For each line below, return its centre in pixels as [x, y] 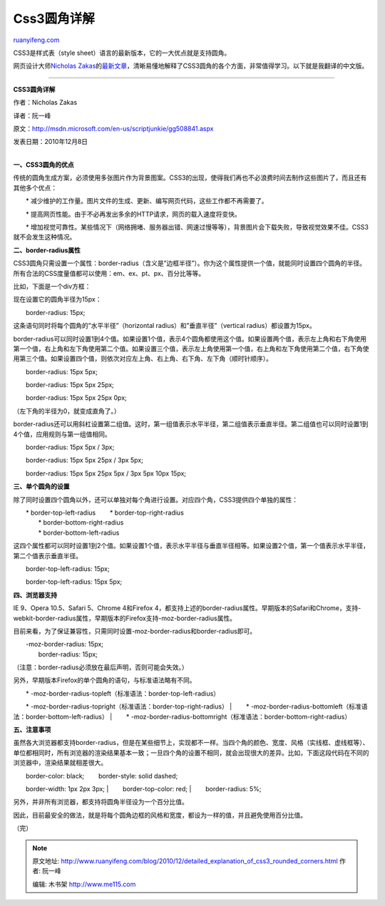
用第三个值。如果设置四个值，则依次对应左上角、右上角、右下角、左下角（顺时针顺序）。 [143, 359]
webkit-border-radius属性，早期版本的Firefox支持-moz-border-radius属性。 [125, 618]
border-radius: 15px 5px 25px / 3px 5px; [84, 460]
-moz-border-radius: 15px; [64, 644]
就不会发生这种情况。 [45, 237]
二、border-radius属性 [47, 250]
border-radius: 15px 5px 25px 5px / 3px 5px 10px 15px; [106, 473]
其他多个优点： [35, 187]
